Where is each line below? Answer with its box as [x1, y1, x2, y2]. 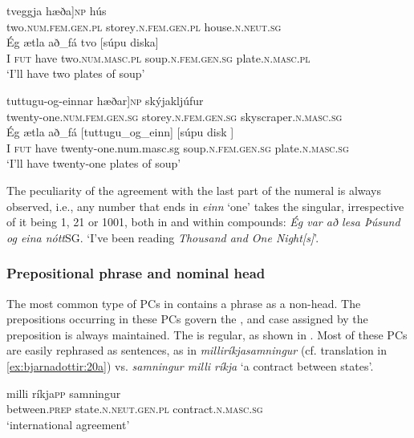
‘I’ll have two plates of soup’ [6, 65, 145, 82]
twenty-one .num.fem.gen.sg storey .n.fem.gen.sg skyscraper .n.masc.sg [6, 107, 343, 124]
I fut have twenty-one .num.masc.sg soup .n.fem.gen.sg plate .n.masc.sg [6, 139, 349, 156]
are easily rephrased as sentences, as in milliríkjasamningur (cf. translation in [6, 342, 388, 359]
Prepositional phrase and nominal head [6, 263, 266, 283]
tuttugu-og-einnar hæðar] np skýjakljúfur [6, 91, 204, 108]
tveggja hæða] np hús [6, 2, 107, 18]
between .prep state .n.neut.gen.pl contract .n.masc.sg [6, 400, 263, 417]
